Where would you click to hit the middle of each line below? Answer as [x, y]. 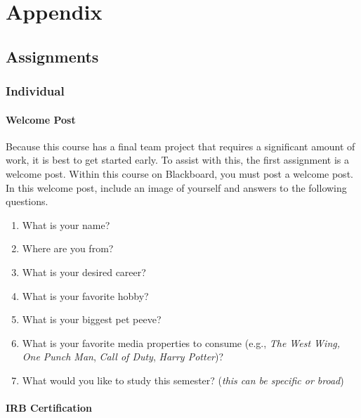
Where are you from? [68, 248]
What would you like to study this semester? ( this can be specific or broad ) [183, 380]
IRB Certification [49, 408]
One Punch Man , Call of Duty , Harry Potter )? [123, 357]
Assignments [52, 56]
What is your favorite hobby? [85, 295]
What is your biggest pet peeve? [92, 319]
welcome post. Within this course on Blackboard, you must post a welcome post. [179, 173]
